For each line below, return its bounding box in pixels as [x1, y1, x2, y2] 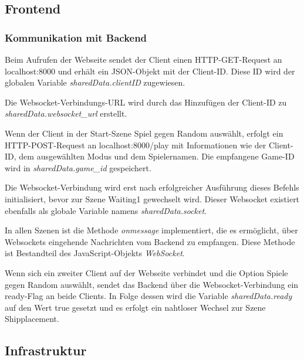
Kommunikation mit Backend [5, 30, 147, 45]
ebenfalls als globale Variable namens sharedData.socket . [5, 204, 207, 216]
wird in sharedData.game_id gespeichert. [5, 161, 151, 174]
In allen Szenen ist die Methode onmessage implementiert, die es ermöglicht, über [5, 224, 298, 236]
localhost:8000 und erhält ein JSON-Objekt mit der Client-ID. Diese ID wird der [5, 64, 295, 77]
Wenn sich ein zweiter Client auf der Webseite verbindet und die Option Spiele [5, 266, 288, 279]
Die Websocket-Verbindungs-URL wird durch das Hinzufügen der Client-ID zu [5, 96, 287, 108]
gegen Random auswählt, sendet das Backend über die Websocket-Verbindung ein [5, 278, 299, 290]
